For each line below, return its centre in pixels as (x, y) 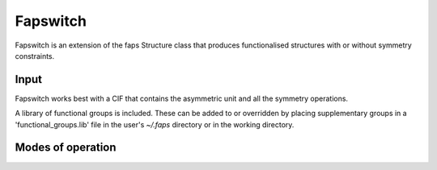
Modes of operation (66, 148)
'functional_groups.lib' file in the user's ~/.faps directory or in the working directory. (155, 124)
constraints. (35, 56)
